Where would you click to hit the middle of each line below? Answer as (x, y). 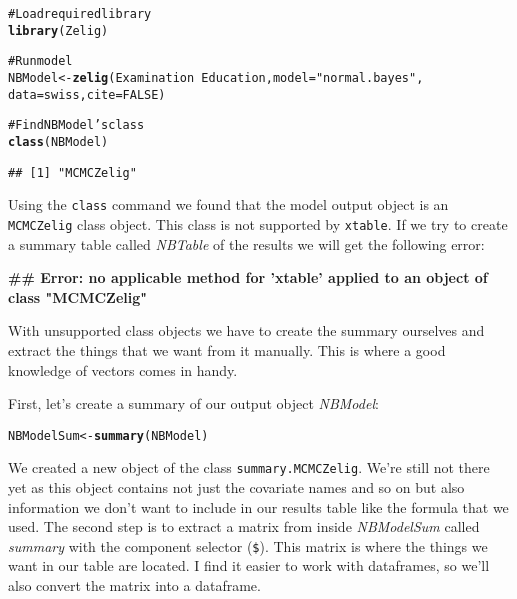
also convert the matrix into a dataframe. (134, 585)
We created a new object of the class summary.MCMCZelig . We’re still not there (249, 467)
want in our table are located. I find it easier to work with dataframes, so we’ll (249, 565)
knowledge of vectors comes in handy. (123, 369)
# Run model (40, 61)
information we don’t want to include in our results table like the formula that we (258, 506)
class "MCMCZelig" (78, 296)
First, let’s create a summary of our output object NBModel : (193, 403)
